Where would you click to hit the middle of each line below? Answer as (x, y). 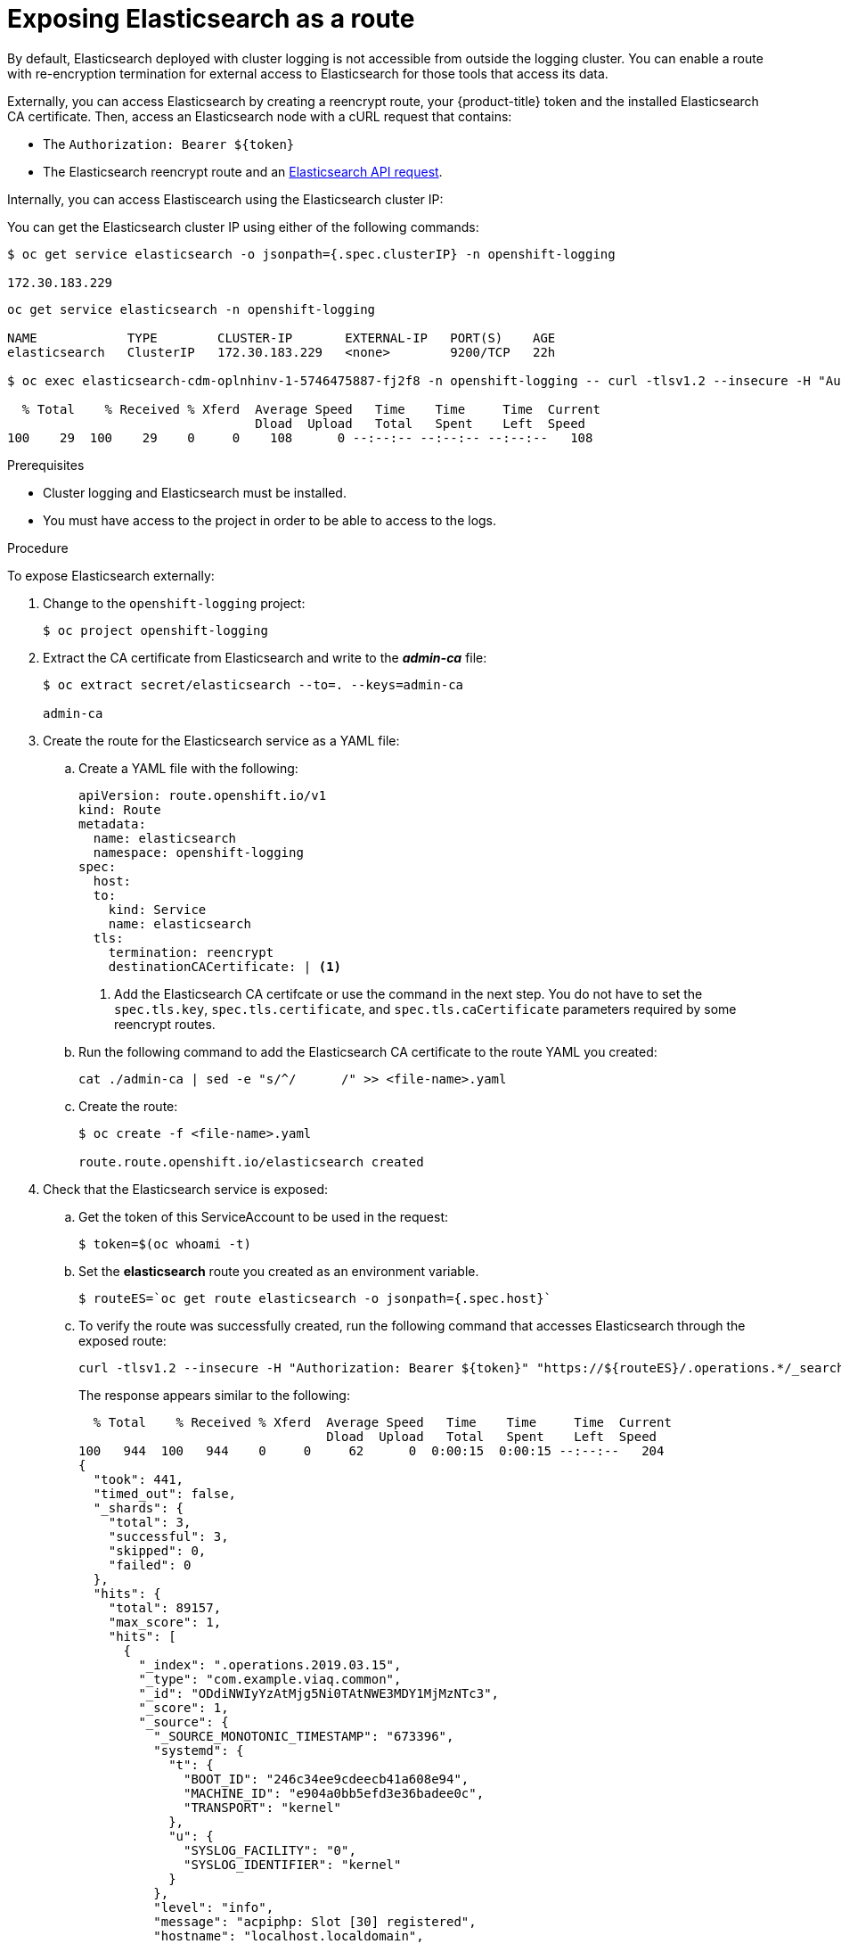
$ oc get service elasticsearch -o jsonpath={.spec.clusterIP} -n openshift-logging (311, 254)
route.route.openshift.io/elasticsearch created (251, 1161)
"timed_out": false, (165, 1493)
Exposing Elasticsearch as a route (211, 19)
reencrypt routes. (165, 1024)
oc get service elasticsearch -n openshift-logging (192, 309)
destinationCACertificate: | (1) (225, 966)
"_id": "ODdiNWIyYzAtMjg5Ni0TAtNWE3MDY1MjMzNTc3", (319, 1693)
